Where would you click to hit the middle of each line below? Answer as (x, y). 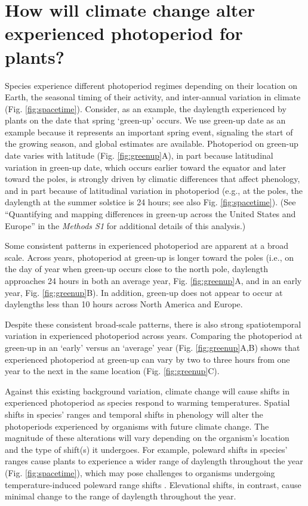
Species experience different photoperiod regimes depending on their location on (151, 85)
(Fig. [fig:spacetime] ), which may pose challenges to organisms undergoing (140, 472)
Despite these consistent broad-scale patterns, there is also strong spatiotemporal (153, 324)
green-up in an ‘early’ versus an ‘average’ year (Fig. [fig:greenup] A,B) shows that (153, 347)
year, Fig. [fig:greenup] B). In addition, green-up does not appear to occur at (144, 292)
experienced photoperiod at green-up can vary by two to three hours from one (147, 359)
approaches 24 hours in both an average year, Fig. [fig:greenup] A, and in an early (153, 280)
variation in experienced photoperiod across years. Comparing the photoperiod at (154, 336)
